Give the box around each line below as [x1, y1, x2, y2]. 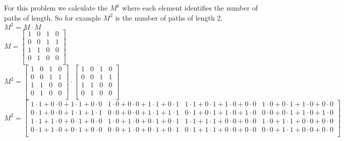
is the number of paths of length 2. [115, 12, 223, 23]
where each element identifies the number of [122, 3, 258, 13]
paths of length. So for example [4, 12, 101, 23]
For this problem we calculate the [4, 3, 108, 13]
